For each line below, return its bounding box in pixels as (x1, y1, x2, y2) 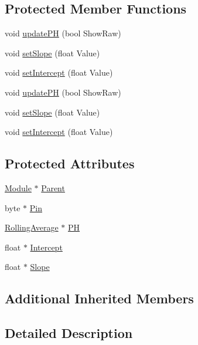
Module (5, 181, 32, 194)
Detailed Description (5, 324, 133, 342)
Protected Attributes (5, 154, 135, 172)
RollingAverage (5, 221, 59, 234)
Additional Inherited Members (5, 289, 194, 307)
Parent (41, 181, 65, 194)
